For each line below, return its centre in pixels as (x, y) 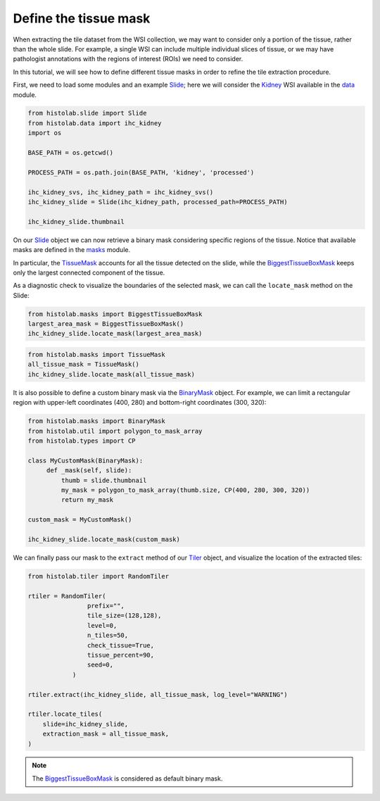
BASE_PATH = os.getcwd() (71, 153)
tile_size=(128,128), (124, 616)
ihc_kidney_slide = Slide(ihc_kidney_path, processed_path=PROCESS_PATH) (158, 202)
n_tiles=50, (108, 636)
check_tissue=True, (121, 645)
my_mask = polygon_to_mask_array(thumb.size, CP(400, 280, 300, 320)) (185, 490)
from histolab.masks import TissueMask (96, 355)
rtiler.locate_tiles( (65, 714)
